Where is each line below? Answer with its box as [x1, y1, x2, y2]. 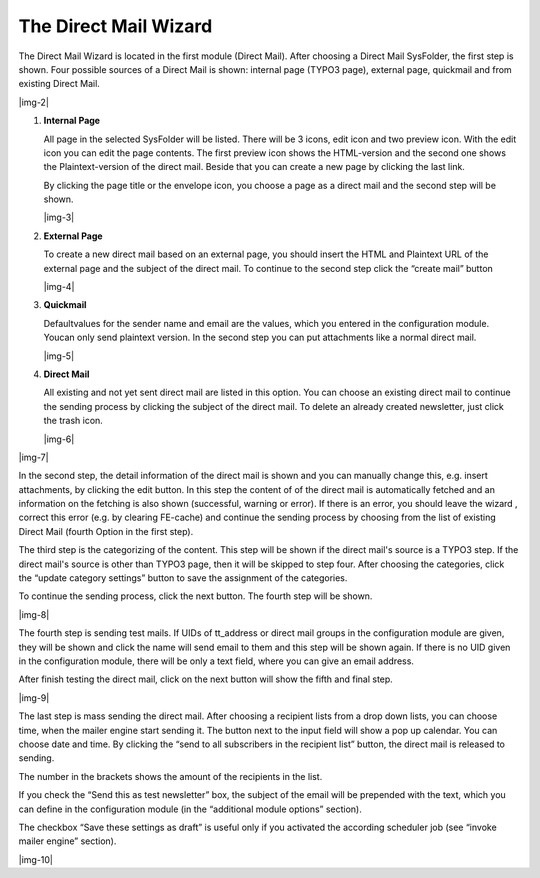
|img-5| [43, 350, 75, 362]
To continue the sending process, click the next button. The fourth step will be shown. [18, 590, 373, 602]
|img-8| [18, 608, 50, 620]
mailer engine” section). [18, 835, 117, 847]
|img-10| [18, 853, 54, 865]
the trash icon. [43, 415, 104, 427]
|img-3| [43, 211, 75, 224]
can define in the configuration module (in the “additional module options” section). [18, 803, 362, 815]
